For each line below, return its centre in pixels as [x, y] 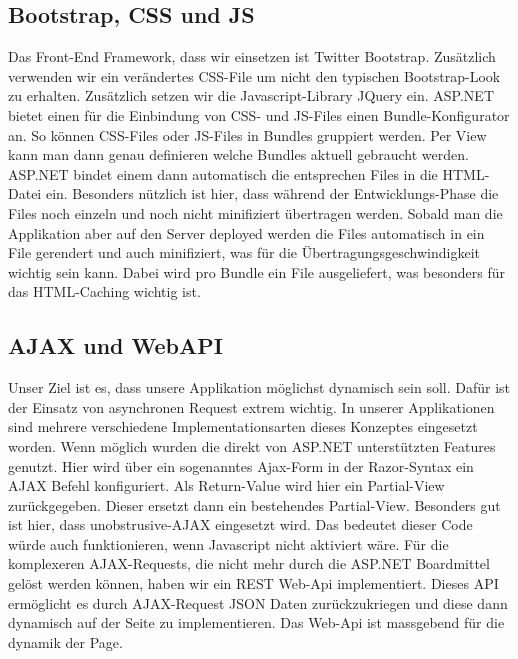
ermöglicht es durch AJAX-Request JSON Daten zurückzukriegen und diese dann [258, 602]
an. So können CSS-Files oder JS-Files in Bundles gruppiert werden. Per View [247, 134]
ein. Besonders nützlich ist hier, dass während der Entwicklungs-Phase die [272, 193]
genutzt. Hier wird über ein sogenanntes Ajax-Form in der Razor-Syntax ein [241, 465]
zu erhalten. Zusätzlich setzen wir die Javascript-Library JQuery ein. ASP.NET [251, 95]
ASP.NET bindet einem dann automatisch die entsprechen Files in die [223, 173]
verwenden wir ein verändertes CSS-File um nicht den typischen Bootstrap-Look [254, 75]
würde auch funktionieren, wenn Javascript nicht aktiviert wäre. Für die [228, 543]
